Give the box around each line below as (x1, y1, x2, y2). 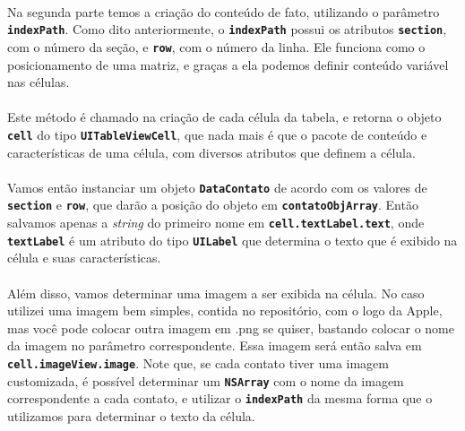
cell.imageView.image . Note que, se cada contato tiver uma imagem (7, 353, 389, 372)
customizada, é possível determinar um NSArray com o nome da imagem (7, 371, 404, 390)
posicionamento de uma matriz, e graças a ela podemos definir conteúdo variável (7, 55, 449, 73)
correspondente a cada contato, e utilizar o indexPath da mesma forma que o (7, 389, 433, 408)
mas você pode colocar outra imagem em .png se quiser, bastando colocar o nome (7, 318, 454, 337)
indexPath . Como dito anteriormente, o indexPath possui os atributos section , (7, 20, 447, 39)
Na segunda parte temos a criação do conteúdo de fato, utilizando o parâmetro (7, 2, 440, 21)
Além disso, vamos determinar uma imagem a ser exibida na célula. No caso (7, 283, 425, 302)
